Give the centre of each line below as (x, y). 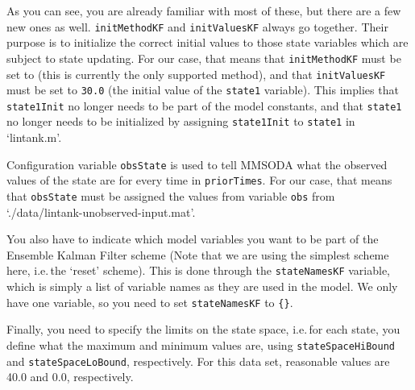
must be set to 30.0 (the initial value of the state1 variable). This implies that (203, 90)
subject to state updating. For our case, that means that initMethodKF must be (204, 58)
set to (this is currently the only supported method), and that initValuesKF (196, 74)
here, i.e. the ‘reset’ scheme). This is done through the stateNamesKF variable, (199, 270)
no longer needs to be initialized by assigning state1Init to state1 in (181, 121)
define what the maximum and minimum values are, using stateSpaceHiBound (201, 344)
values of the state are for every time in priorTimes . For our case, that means (199, 180)
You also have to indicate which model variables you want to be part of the (193, 239)
